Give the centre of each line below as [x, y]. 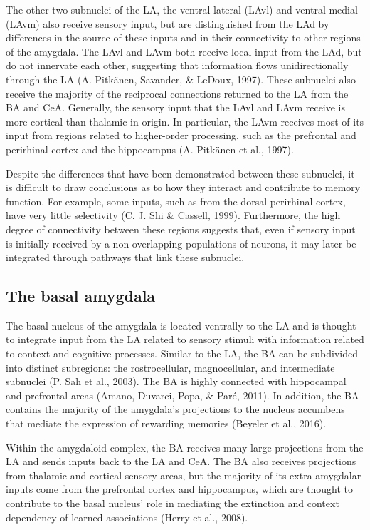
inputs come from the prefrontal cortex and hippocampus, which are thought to [180, 489]
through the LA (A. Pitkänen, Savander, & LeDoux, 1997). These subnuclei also [181, 79]
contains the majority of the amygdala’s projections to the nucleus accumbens [175, 409]
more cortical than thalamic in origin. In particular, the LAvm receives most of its [185, 121]
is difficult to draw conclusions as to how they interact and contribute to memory [183, 187]
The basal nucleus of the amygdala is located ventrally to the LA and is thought [181, 325]
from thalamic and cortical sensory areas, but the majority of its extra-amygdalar [184, 475]
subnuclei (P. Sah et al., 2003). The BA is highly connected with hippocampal [176, 381]
